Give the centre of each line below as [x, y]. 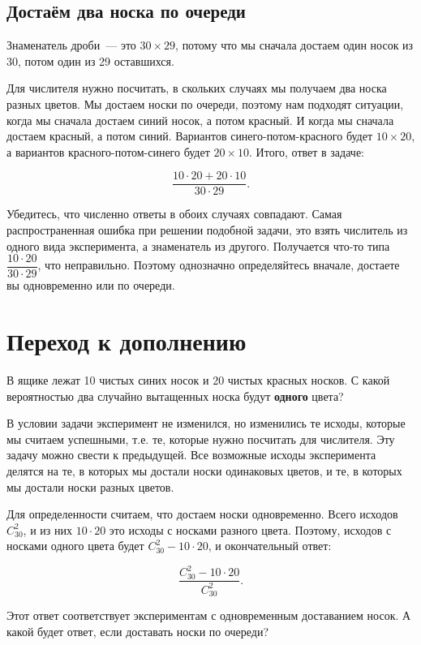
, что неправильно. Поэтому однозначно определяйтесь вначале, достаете [219, 265]
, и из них [47, 529]
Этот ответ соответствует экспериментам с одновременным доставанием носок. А [209, 615]
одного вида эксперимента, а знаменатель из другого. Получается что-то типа [198, 245]
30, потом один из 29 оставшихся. [90, 60]
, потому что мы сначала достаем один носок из [294, 45]
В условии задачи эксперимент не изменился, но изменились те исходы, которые [206, 423]
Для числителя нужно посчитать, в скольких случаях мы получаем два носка [197, 88]
